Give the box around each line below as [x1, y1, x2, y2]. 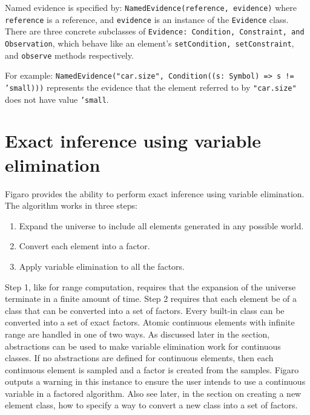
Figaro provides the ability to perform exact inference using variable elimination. [5, 187, 305, 200]
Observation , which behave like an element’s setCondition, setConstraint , [5, 36, 294, 49]
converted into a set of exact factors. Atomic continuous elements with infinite [5, 316, 295, 328]
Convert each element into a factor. [19, 240, 150, 252]
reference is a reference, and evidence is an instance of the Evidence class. [5, 13, 289, 25]
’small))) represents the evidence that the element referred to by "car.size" [5, 80, 297, 93]
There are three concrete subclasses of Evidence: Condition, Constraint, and [5, 25, 305, 38]
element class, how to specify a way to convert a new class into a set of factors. [5, 399, 298, 411]
